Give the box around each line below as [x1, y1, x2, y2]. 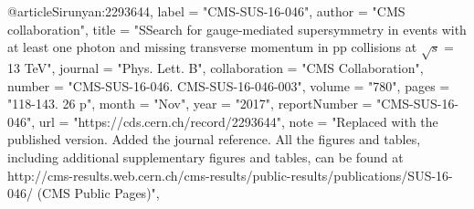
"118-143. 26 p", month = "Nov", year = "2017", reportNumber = [7, 94, 373, 113]
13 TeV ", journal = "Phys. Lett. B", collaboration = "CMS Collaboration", [7, 57, 424, 77]
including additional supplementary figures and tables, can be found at [7, 147, 404, 166]
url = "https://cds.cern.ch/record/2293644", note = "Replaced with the [38, 111, 438, 131]
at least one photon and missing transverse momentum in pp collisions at [7, 37, 417, 57]
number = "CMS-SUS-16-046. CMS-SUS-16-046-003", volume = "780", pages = [7, 76, 450, 95]
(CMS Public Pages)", [37, 183, 160, 203]
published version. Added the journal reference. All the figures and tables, [7, 130, 421, 149]
